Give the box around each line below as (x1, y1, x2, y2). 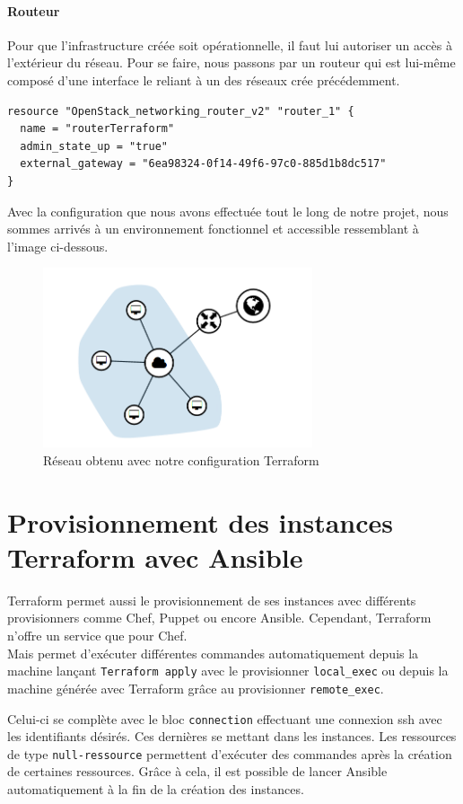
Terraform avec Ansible (7, 538, 303, 575)
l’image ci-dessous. (7, 236, 109, 255)
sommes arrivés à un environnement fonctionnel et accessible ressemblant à (7, 219, 419, 238)
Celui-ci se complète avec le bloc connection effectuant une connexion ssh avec (7, 709, 442, 728)
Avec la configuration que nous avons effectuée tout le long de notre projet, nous (7, 201, 449, 220)
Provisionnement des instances (7, 503, 393, 540)
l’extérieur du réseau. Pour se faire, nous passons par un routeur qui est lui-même (7, 53, 456, 72)
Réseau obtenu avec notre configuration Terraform (43, 450, 319, 469)
